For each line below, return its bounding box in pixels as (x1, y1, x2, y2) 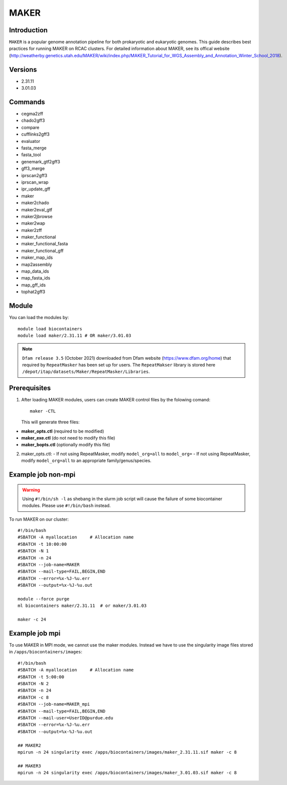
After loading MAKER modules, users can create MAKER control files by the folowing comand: (21, 397, 210, 403)
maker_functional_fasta (21, 241, 68, 247)
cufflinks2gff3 (21, 131, 50, 137)
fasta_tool (21, 152, 41, 158)
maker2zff (21, 227, 43, 233)
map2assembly (21, 261, 52, 267)
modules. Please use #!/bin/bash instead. (22, 503, 111, 508)
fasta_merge (21, 145, 46, 151)
